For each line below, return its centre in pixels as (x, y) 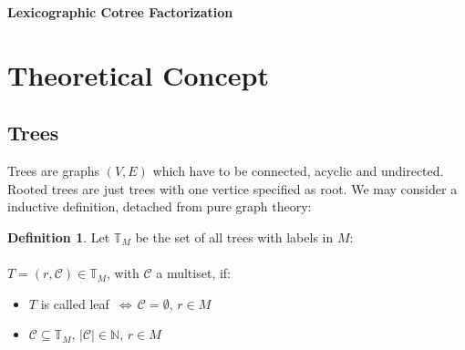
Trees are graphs (53, 171)
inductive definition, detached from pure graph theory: (160, 206)
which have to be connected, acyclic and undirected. (298, 171)
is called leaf (75, 303)
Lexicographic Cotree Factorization (120, 12)
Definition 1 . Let (59, 237)
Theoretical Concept (138, 74)
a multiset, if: (194, 273)
